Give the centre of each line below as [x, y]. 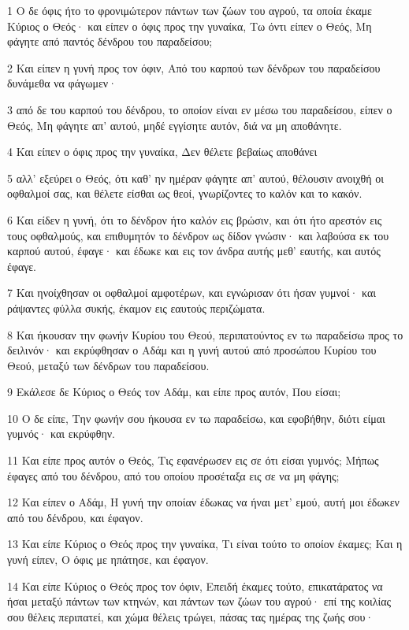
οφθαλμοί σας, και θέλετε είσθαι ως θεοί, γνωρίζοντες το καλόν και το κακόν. [185, 193]
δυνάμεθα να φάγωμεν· [62, 83]
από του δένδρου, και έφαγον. [75, 517]
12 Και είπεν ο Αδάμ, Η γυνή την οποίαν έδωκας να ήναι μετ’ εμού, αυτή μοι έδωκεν [203, 502]
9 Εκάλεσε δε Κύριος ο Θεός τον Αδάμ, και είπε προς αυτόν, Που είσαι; [174, 392]
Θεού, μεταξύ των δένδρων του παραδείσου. [108, 365]
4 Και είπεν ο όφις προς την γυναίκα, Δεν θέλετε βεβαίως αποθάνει [162, 152]
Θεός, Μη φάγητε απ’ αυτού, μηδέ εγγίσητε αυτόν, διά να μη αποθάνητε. [175, 125]
